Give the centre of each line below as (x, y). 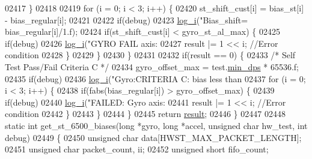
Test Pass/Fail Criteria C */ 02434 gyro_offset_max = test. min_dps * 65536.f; (152, 66)
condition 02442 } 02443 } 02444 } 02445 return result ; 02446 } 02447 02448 (145, 114)
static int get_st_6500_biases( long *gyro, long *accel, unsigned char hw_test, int (156, 125)
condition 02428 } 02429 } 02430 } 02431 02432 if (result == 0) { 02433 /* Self (150, 55)
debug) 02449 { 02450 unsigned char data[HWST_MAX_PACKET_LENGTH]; (153, 137)
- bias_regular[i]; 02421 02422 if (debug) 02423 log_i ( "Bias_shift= (127, 19)
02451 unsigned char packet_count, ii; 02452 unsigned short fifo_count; (137, 149)
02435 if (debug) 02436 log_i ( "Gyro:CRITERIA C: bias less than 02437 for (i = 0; (155, 78)
